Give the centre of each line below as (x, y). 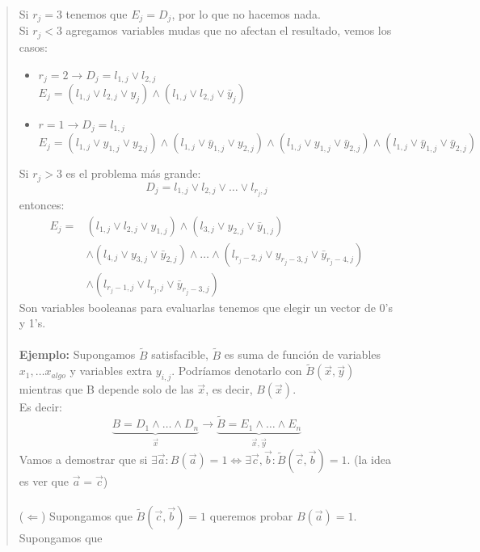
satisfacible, (180, 354)
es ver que (44, 480)
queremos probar (251, 515)
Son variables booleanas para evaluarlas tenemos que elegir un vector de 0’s (206, 307)
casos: (33, 46)
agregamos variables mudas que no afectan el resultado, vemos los (229, 30)
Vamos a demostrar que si (83, 459)
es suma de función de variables (303, 354)
